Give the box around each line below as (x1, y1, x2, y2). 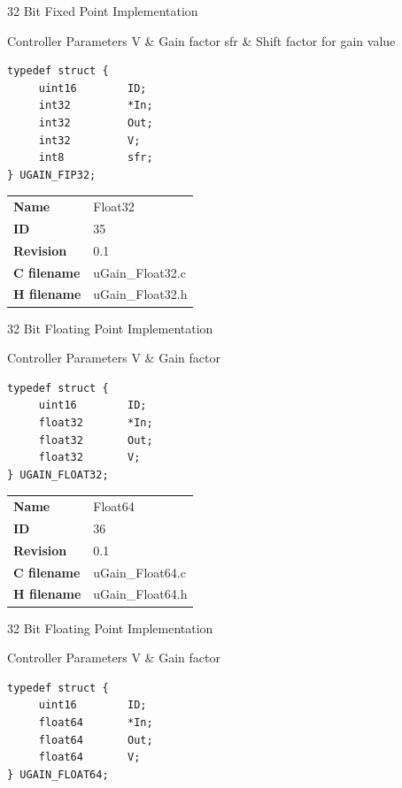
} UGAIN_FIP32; (7, 168, 97, 181)
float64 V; (38, 751, 141, 764)
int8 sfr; (38, 151, 153, 164)
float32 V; (38, 451, 141, 464)
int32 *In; (38, 99, 153, 112)
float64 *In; (38, 715, 153, 729)
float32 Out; (38, 433, 153, 447)
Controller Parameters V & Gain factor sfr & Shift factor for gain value (7, 31, 396, 50)
